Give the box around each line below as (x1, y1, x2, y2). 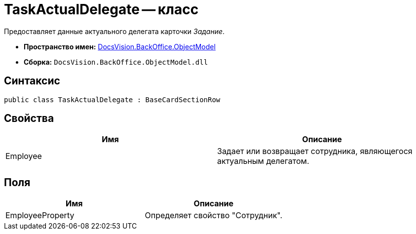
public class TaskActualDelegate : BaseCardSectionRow (4, 95, 221, 104)
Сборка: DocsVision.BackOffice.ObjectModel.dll (24, 57, 208, 66)
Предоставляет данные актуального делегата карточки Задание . (4, 27, 225, 36)
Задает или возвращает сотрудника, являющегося (217, 146, 413, 156)
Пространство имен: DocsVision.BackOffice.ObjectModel (24, 42, 216, 51)
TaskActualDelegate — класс (4, 1, 199, 18)
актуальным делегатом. (217, 156, 309, 166)
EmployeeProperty (5, 210, 75, 221)
